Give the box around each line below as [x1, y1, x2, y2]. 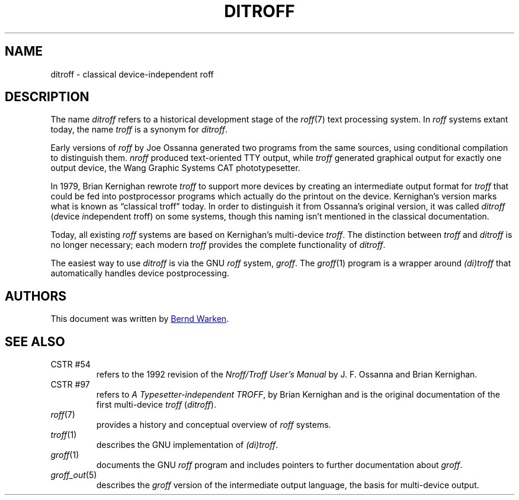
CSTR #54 [50, 359, 91, 370]
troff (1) [50, 430, 77, 440]
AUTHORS [5, 288, 67, 304]
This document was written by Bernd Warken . [50, 314, 229, 324]
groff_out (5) [50, 470, 97, 480]
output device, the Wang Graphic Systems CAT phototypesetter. [50, 163, 300, 173]
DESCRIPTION [5, 89, 89, 105]
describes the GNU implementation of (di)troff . [96, 440, 278, 450]
